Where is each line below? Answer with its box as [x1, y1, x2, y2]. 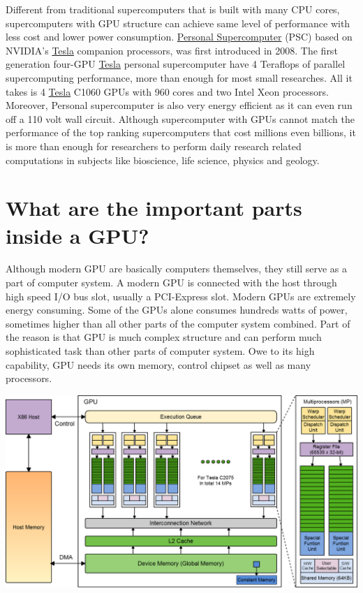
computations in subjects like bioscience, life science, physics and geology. [6, 152, 320, 167]
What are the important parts [6, 193, 302, 222]
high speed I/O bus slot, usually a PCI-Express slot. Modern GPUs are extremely [6, 288, 356, 303]
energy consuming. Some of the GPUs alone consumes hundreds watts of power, [6, 302, 348, 317]
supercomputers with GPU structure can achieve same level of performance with [6, 15, 350, 30]
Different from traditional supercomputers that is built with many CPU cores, [6, 2, 340, 16]
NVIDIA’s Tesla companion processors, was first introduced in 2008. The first [6, 43, 338, 57]
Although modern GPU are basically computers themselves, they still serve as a [6, 261, 348, 276]
